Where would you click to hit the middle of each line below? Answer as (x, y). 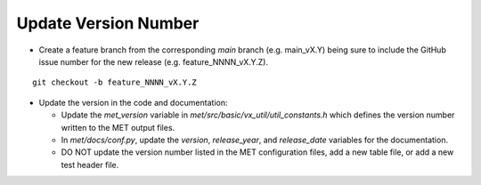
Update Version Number (108, 23)
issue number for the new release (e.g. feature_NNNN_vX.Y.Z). (154, 61)
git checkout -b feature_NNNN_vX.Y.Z (115, 83)
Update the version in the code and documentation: (133, 102)
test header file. (90, 165)
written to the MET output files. (118, 127)
